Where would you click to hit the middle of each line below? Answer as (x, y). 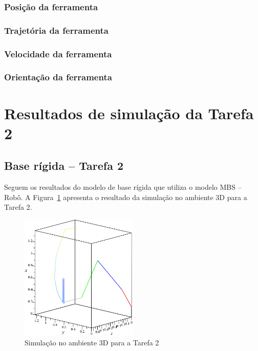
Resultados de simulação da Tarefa (129, 113)
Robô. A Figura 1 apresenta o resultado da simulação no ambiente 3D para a (126, 197)
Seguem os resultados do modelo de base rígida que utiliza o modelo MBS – (123, 187)
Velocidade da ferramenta (58, 53)
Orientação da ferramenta (58, 77)
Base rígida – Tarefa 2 (64, 166)
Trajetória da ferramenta (56, 30)
